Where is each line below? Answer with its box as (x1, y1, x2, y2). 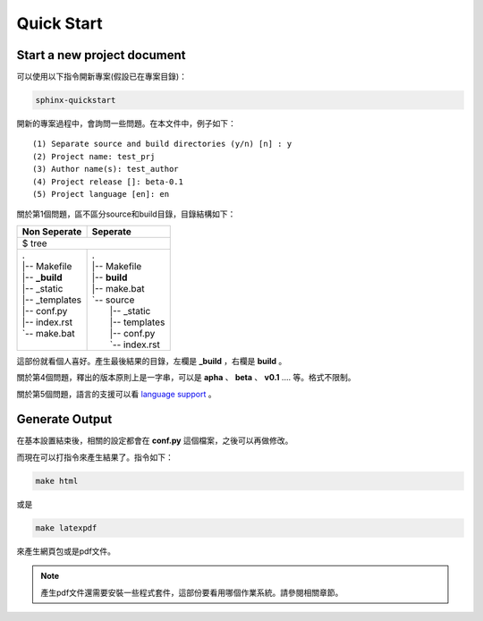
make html (35, 475, 79, 486)
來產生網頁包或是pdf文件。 (16, 546, 116, 557)
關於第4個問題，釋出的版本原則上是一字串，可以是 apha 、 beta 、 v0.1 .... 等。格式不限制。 (16, 372, 356, 383)
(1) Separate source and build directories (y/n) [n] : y (32, 139, 292, 149)
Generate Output (16, 412, 113, 427)
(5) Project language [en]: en (32, 189, 170, 199)
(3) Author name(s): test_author (32, 164, 179, 174)
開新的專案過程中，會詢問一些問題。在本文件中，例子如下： (16, 118, 236, 129)
